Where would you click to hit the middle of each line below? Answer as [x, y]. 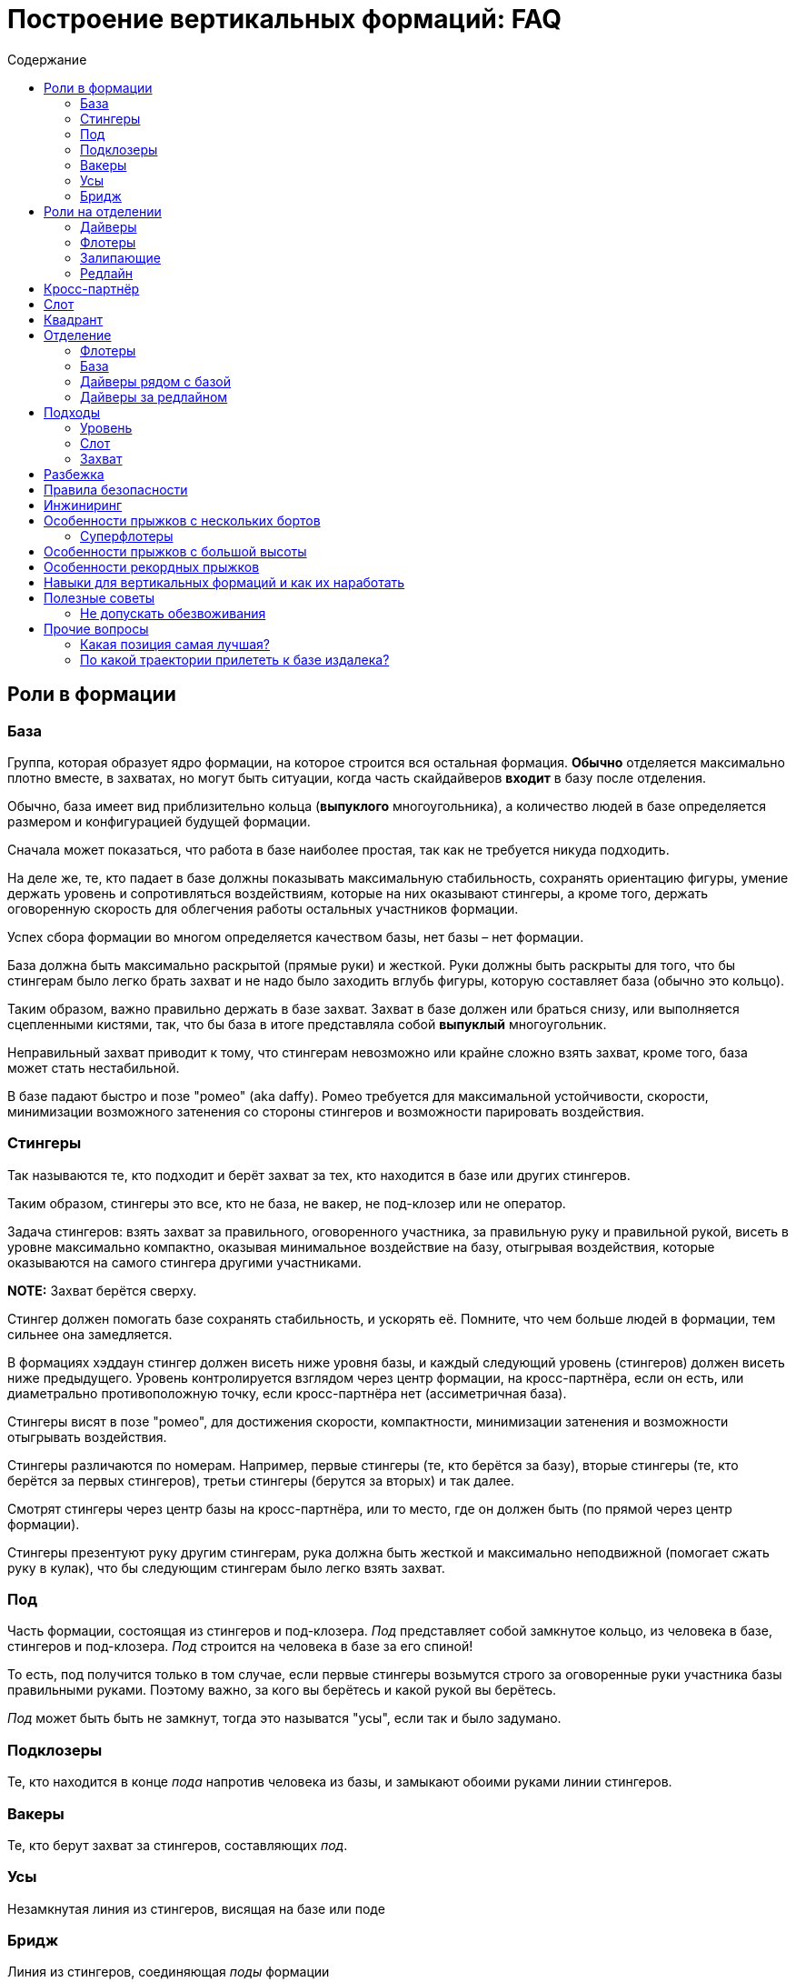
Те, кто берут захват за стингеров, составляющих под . [178, 1845]
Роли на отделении [103, 211]
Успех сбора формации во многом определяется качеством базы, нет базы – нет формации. [296, 936]
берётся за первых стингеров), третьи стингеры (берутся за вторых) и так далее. [261, 1480]
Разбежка [74, 474]
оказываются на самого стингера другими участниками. [184, 1262]
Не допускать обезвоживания [173, 613]
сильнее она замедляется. [90, 1334]
